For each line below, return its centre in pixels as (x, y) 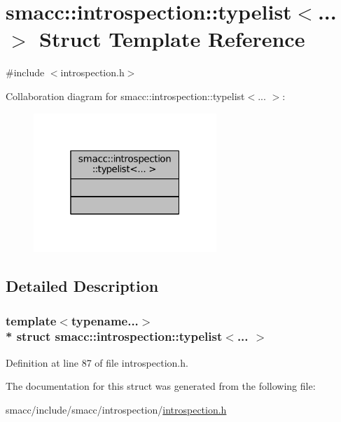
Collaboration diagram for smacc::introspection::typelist (125, 96)
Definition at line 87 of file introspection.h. (97, 362)
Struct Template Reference (172, 39)
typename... (105, 320)
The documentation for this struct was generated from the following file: (161, 386)
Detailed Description (82, 286)
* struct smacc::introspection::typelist (114, 336)
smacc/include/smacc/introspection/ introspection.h (116, 409)
